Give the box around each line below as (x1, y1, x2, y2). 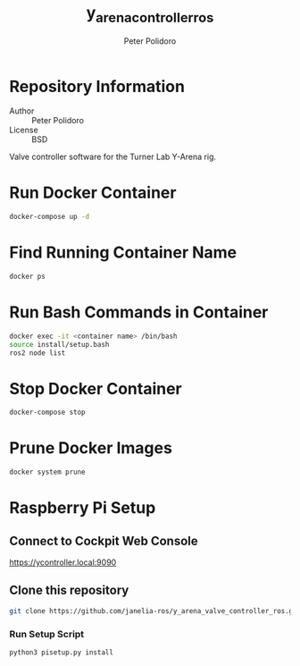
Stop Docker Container (9, 378, 183, 399)
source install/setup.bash (9, 340, 110, 349)
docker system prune (9, 468, 87, 476)
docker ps (9, 272, 46, 282)
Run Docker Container (9, 182, 177, 203)
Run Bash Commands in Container (9, 302, 269, 323)
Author (9, 105, 35, 116)
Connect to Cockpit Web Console (9, 533, 198, 548)
